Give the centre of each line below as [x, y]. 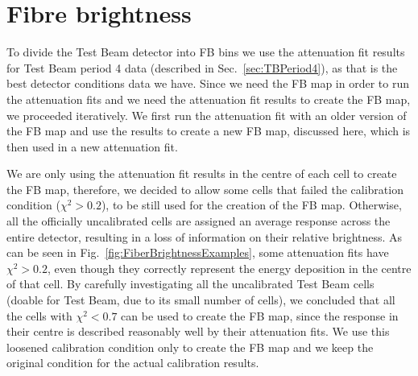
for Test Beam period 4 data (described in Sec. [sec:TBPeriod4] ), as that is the [202, 67]
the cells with [39, 315]
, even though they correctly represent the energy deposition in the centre [230, 268]
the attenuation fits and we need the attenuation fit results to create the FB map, [209, 99]
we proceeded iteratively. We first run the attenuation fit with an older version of [207, 115]
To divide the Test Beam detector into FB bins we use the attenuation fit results [206, 52]
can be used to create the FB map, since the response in [260, 315]
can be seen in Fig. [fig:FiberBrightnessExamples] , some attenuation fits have [198, 252]
